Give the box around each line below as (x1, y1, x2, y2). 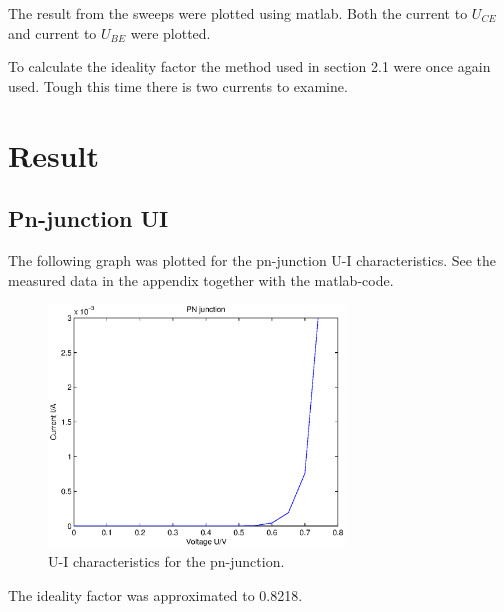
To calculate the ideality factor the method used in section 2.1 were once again (8, 56, 491, 77)
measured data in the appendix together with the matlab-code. (8, 269, 394, 290)
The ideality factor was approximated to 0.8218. (8, 585, 303, 606)
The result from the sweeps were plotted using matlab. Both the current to (8, 3, 468, 23)
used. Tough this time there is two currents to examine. (8, 75, 348, 96)
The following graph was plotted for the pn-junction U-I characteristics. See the (8, 249, 497, 270)
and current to (8, 22, 97, 43)
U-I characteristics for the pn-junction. (48, 551, 285, 572)
